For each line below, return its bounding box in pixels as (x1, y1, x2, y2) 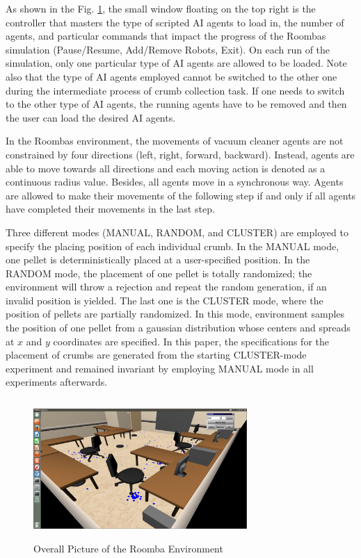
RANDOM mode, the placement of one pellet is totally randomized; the (6, 265, 312, 280)
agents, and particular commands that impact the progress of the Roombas (6, 28, 326, 43)
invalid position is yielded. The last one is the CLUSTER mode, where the (6, 293, 323, 307)
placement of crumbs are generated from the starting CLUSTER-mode (6, 347, 307, 362)
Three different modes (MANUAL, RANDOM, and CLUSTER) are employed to (6, 224, 348, 239)
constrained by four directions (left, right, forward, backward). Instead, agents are (6, 147, 355, 161)
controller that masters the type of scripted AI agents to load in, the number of (6, 15, 344, 29)
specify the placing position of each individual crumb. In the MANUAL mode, (6, 238, 339, 253)
